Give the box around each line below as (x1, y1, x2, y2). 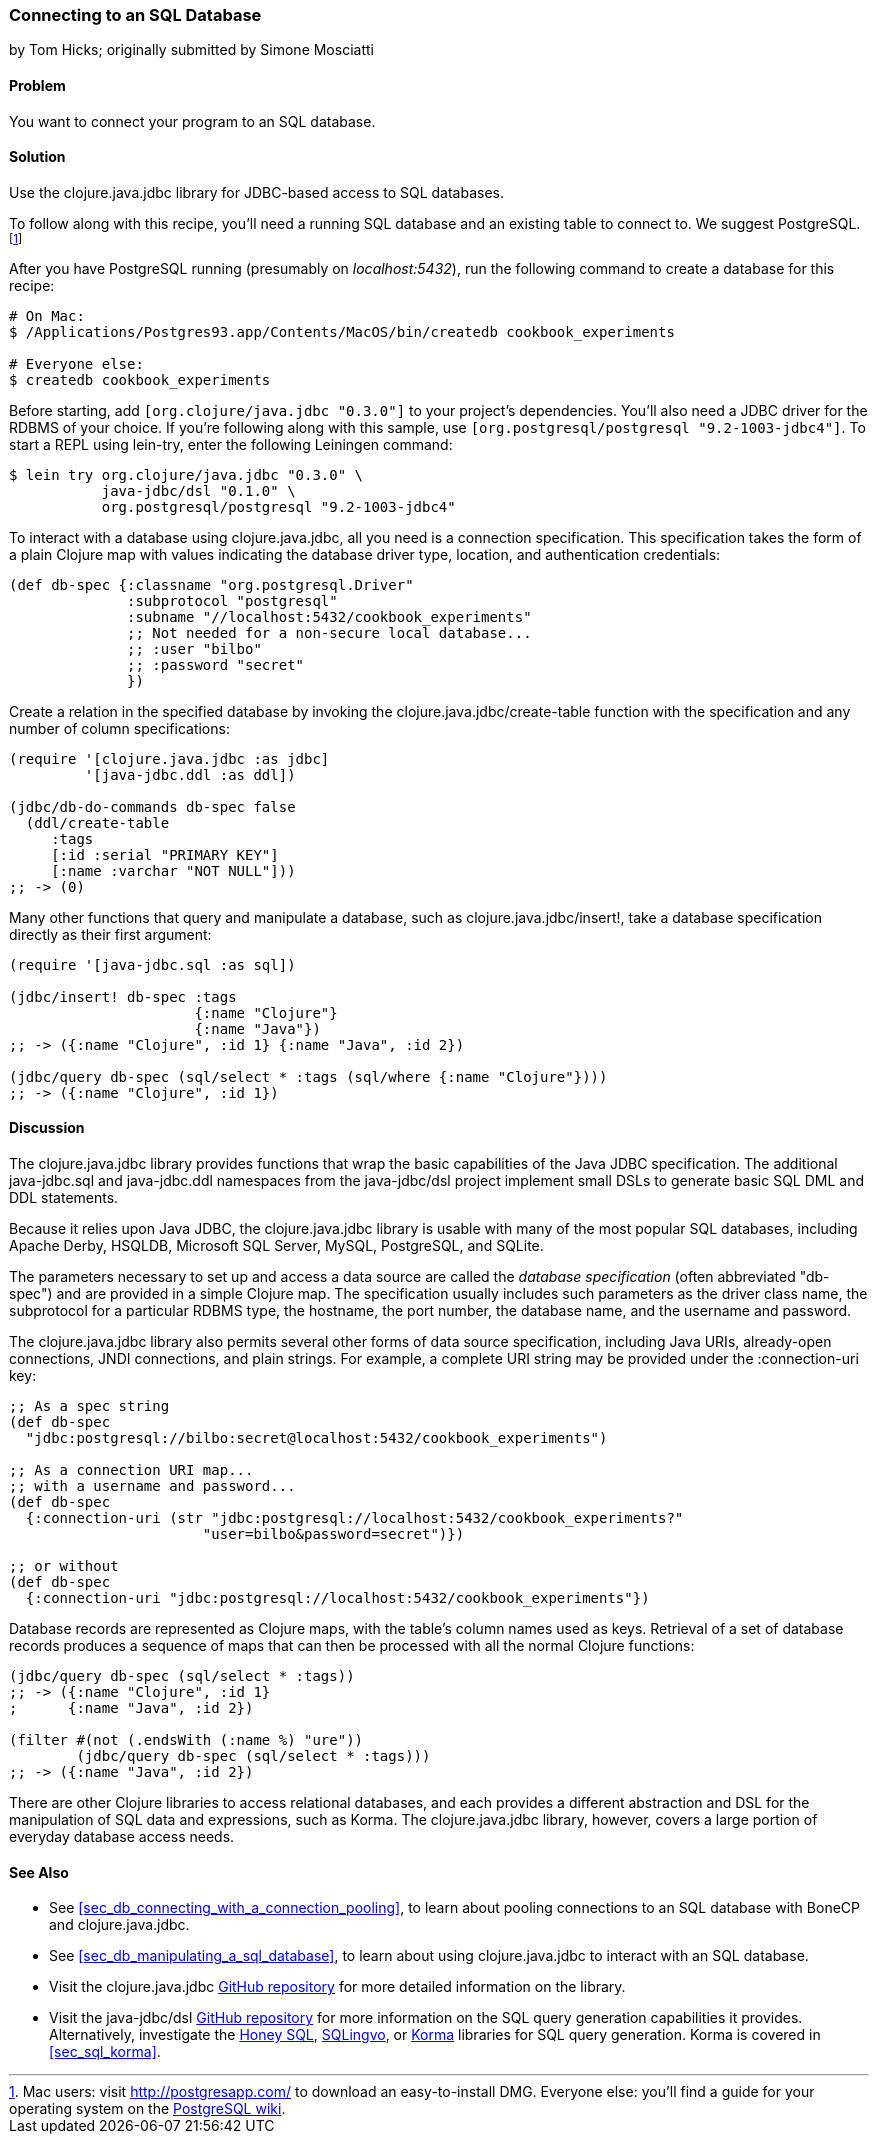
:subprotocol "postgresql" (127, 592, 338, 609)
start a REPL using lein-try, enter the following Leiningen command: (9, 435, 453, 453)
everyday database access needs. (9, 1828, 235, 1846)
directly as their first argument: (9, 925, 212, 943)
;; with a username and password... (9, 1478, 296, 1495)
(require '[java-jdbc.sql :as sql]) (9, 956, 296, 973)
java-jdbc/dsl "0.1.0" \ (101, 482, 296, 499)
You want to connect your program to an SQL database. (9, 112, 376, 130)
